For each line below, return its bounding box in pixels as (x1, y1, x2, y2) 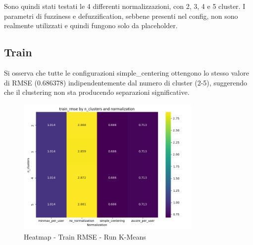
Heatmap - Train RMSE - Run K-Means (24, 231, 146, 242)
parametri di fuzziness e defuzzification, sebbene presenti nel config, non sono (4, 10, 238, 21)
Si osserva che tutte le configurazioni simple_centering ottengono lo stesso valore (4, 67, 249, 78)
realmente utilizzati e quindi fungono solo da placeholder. (4, 20, 178, 31)
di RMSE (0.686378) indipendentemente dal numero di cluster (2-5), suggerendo (4, 77, 248, 87)
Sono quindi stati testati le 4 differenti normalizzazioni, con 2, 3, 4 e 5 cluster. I (4, 1, 246, 11)
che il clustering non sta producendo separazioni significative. (4, 87, 190, 97)
